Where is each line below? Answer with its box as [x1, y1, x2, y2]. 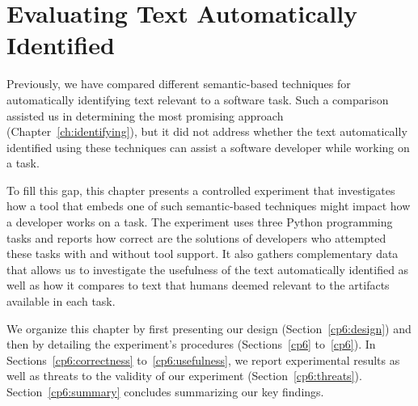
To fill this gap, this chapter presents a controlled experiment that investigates [6, 181, 395, 198]
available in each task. [6, 293, 116, 310]
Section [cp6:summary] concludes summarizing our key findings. [6, 383, 324, 400]
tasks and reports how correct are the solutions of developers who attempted [6, 229, 386, 246]
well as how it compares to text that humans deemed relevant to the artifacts [6, 277, 390, 294]
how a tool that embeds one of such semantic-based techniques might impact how [6, 197, 411, 214]
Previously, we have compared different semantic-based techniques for [6, 75, 351, 92]
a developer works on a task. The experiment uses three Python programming [6, 214, 393, 230]
